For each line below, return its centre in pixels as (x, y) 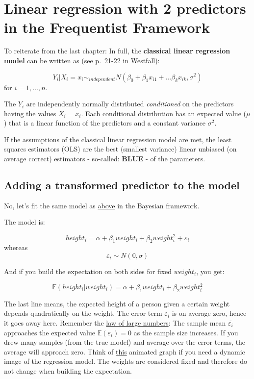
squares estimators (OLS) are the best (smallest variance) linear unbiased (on (120, 149)
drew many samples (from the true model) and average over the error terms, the (125, 342)
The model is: (25, 222)
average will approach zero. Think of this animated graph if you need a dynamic (125, 351)
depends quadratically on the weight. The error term (83, 313)
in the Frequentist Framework (107, 27)
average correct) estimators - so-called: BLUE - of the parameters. (105, 159)
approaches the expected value (50, 332)
